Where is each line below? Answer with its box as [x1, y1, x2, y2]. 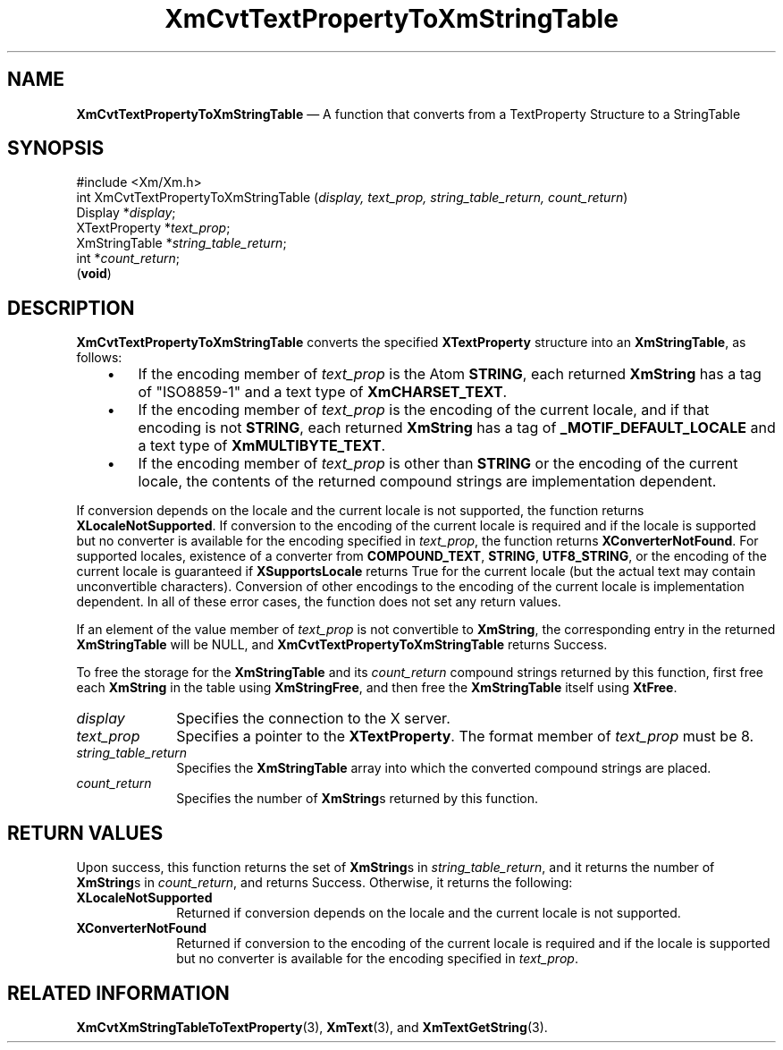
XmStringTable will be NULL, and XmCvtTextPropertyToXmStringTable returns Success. [76, 637, 608, 653]
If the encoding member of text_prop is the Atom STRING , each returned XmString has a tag [138, 365, 762, 384]
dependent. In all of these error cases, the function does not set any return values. [76, 594, 561, 610]
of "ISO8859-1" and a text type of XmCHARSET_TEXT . [138, 383, 508, 402]
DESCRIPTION [7, 296, 135, 319]
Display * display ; [76, 205, 176, 221]
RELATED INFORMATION [7, 981, 230, 1004]
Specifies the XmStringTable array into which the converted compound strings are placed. [176, 760, 711, 776]
